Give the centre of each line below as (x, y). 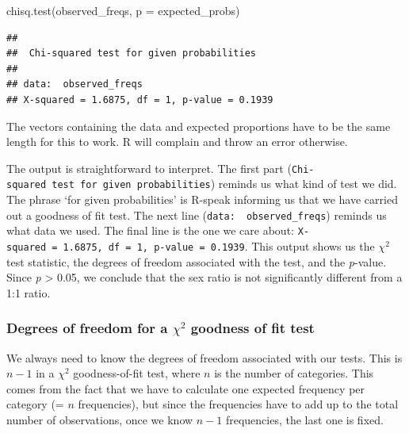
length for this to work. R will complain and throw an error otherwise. (177, 142)
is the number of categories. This (294, 373)
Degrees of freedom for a (87, 328)
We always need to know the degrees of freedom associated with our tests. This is (204, 357)
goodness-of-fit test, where (137, 373)
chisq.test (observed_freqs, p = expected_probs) (123, 10)
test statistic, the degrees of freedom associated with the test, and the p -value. (197, 261)
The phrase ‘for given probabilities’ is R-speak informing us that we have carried (202, 199)
